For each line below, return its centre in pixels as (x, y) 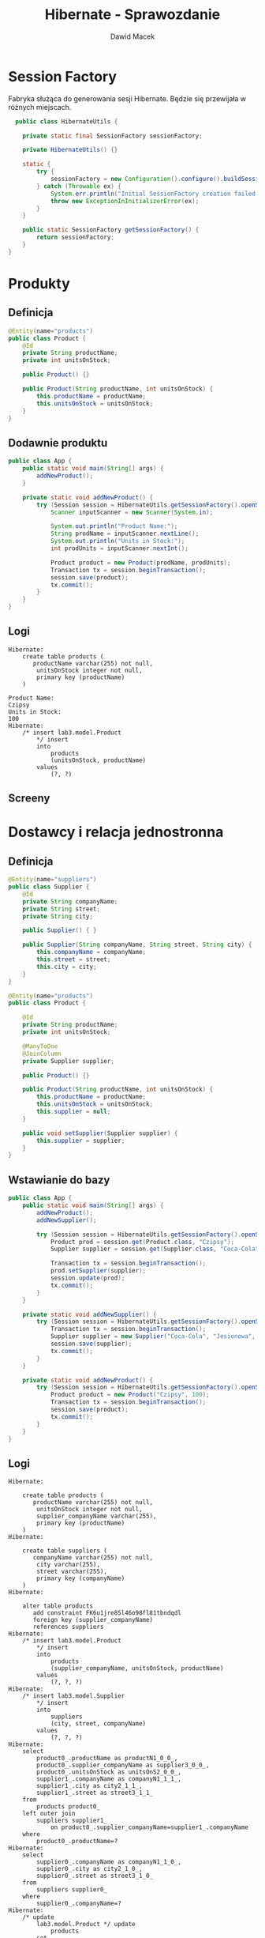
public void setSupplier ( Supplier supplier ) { (100, 1133)
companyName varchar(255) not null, (93, 1558)
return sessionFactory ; (75, 238)
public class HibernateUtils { (67, 121)
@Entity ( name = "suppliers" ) (52, 880)
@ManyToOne (40, 1046)
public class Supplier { (49, 887)
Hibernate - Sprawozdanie (132, 15)
